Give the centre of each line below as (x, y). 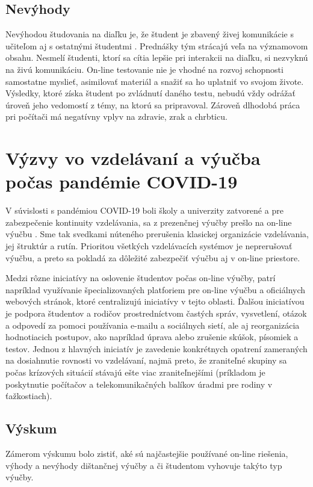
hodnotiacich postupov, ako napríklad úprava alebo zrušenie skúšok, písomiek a (152, 337)
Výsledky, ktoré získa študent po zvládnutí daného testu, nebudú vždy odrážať (150, 93)
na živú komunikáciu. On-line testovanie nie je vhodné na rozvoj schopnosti (144, 69)
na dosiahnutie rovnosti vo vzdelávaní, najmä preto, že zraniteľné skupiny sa (146, 360)
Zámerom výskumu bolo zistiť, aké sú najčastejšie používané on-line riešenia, (147, 453)
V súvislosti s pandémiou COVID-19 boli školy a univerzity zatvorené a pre (144, 210)
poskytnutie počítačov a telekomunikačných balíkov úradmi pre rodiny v (139, 384)
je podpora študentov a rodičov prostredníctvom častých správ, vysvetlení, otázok (156, 313)
